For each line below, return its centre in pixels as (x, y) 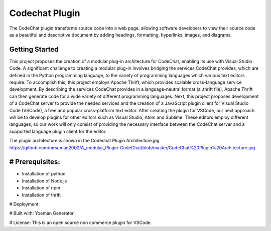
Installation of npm (41, 188)
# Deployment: (25, 204)
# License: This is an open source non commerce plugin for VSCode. (81, 222)
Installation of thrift (41, 195)
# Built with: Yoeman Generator (42, 213)
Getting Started (34, 49)
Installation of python (44, 174)
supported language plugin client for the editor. (58, 131)
